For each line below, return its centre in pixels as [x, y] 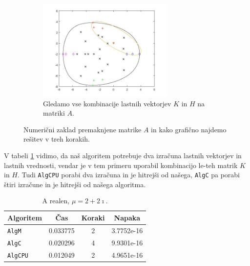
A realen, [56, 201]
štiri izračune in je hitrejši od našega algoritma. [75, 184]
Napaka [127, 217]
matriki [54, 113]
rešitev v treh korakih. [57, 139]
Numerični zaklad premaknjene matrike [83, 129]
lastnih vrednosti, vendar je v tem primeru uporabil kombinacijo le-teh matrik [121, 165]
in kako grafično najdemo [189, 129]
